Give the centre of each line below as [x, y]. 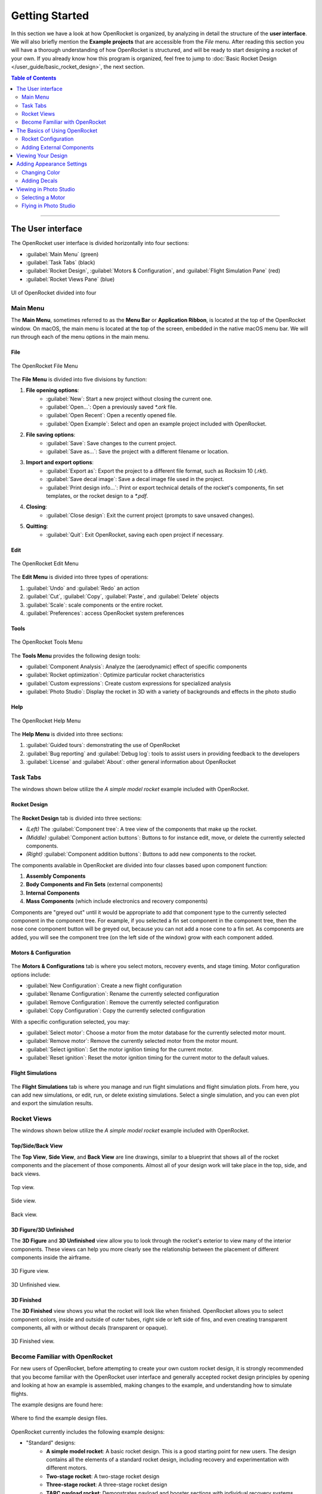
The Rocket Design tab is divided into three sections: [76, 818]
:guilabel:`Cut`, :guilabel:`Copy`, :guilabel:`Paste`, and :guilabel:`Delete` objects [122, 596]
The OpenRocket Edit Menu [45, 563]
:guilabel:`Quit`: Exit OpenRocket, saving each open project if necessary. [135, 534]
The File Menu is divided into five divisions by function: [79, 379]
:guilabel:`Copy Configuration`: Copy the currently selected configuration [116, 1011]
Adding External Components [58, 147]
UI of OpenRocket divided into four [54, 293]
